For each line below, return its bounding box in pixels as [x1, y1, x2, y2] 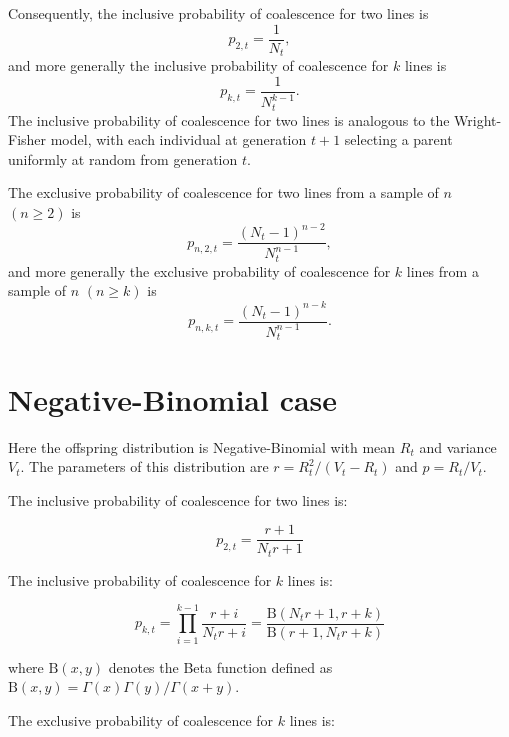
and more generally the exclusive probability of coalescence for [8, 260, 391, 281]
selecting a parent [344, 129, 453, 150]
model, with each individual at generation [50, 129, 307, 150]
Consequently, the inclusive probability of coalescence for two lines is [8, 3, 429, 23]
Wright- [454, 109, 502, 130]
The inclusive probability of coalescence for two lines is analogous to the [8, 109, 450, 130]
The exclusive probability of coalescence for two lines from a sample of [8, 182, 439, 203]
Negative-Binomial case [8, 378, 338, 419]
